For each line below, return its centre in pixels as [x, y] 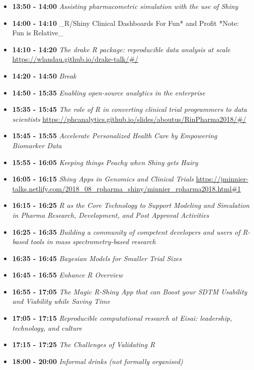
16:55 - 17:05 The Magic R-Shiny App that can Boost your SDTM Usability [130, 291]
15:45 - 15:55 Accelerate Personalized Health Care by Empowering [115, 136]
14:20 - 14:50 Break [44, 75]
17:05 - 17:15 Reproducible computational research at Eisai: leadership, [122, 318]
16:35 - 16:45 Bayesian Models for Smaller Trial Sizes [97, 258]
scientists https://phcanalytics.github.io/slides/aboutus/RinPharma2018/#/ [129, 119]
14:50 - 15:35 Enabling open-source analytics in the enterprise [109, 92]
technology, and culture [47, 327]
